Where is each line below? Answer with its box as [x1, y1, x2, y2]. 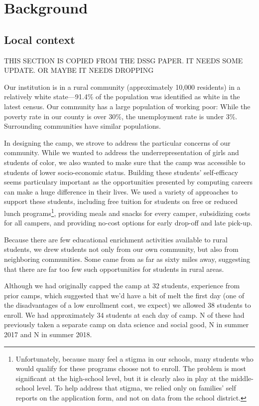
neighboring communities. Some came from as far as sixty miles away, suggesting [4, 253, 251, 264]
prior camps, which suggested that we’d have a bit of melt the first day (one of [4, 290, 245, 300]
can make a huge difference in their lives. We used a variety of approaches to [4, 186, 238, 197]
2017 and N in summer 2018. [4, 329, 92, 340]
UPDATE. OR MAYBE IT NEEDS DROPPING [4, 65, 154, 75]
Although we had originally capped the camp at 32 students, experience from [4, 280, 240, 291]
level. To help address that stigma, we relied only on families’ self [36, 383, 236, 393]
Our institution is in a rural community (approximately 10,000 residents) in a [4, 81, 241, 92]
